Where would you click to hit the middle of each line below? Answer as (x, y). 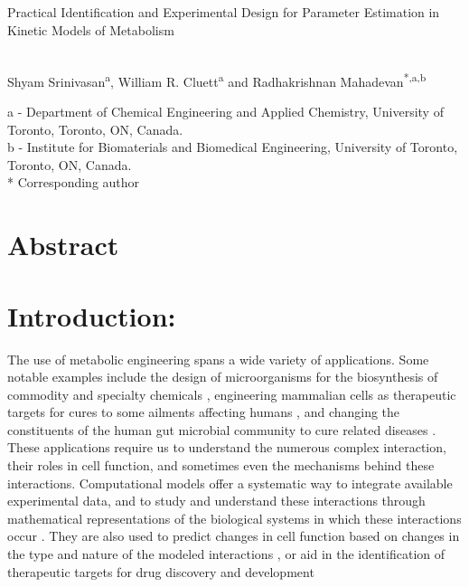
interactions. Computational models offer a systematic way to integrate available (230, 483)
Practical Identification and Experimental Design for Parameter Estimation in (224, 12)
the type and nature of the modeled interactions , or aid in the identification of (226, 554)
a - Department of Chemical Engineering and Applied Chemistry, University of (225, 112)
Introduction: (92, 315)
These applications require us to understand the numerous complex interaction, (227, 447)
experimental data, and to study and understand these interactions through (216, 501)
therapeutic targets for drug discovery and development (161, 571)
